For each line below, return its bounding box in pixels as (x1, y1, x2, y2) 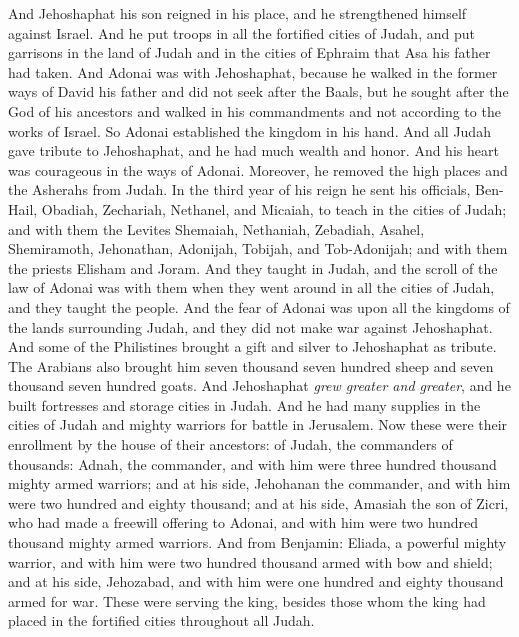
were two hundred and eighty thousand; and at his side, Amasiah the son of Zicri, (8, 492, 509, 513)
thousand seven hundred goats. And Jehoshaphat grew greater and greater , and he (8, 375, 511, 396)
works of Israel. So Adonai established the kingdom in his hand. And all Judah (8, 120, 491, 141)
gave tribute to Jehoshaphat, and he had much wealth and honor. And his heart (8, 140, 499, 161)
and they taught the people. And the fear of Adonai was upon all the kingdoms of (8, 296, 510, 317)
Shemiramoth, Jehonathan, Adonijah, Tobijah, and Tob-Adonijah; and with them (8, 238, 508, 259)
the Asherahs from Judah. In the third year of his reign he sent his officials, (8, 179, 471, 200)
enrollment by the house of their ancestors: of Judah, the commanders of (8, 434, 453, 455)
